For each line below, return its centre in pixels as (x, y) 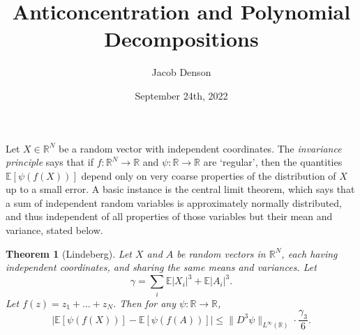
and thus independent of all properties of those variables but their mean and (169, 216)
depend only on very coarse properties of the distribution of (209, 175)
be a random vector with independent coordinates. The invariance (200, 148)
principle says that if (50, 162)
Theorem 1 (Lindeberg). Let (69, 253)
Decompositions (181, 39)
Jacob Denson (181, 72)
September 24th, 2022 (181, 95)
